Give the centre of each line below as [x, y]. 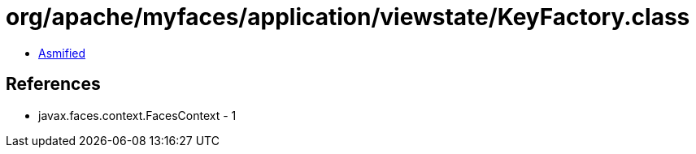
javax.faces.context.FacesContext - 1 [137, 115]
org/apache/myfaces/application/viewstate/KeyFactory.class [348, 17]
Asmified [62, 53]
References [53, 84]
